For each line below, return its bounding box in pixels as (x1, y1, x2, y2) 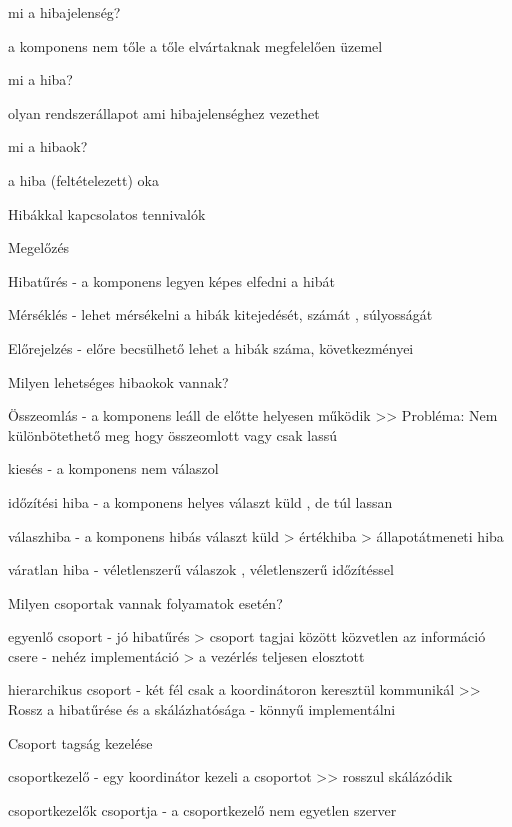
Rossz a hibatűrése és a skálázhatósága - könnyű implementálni (8, 699, 396, 720)
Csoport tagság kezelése (8, 732, 153, 753)
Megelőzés (8, 237, 70, 258)
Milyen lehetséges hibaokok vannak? (8, 371, 229, 392)
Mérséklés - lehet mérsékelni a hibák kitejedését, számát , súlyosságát (8, 304, 433, 325)
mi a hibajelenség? (8, 2, 121, 22)
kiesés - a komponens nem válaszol (8, 458, 219, 479)
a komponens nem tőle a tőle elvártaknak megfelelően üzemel (8, 35, 383, 56)
